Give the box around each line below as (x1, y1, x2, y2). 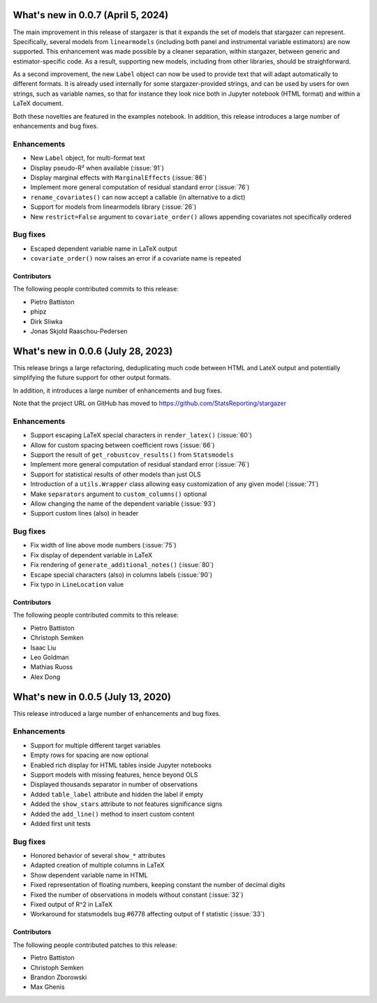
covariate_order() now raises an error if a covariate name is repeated (30, 254, 242, 263)
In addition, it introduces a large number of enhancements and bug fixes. (13, 386, 223, 395)
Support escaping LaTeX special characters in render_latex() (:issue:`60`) (30, 431, 253, 439)
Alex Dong (30, 673, 61, 681)
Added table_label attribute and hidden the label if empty (30, 790, 204, 798)
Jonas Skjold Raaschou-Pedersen (30, 327, 128, 335)
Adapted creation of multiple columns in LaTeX (30, 861, 165, 870)
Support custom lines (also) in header (30, 509, 139, 518)
